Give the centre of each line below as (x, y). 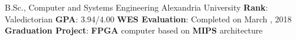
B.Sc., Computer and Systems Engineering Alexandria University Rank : (136, 7)
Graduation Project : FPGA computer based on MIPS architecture (134, 30)
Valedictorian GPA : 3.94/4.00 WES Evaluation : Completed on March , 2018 (148, 19)
